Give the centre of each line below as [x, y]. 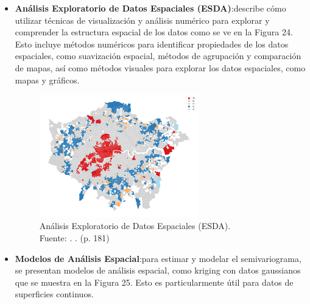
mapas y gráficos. [47, 80]
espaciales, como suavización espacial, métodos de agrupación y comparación [158, 56]
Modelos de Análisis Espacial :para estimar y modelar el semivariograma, [158, 258]
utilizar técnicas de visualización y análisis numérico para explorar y [142, 20]
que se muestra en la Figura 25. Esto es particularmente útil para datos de [154, 282]
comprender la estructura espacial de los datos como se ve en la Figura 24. [154, 32]
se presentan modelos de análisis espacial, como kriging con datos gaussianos [158, 270]
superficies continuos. [54, 294]
